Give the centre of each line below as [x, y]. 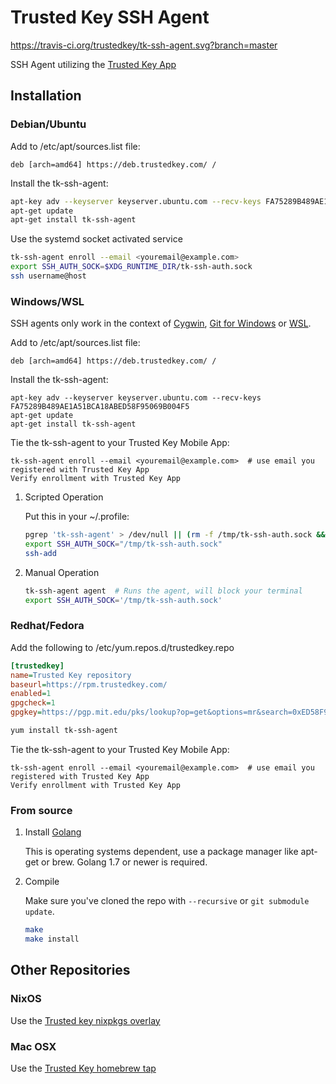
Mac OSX [33, 1046]
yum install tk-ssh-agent [64, 731]
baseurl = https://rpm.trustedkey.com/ [89, 684]
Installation [46, 96]
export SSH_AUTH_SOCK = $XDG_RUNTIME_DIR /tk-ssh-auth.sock [131, 267]
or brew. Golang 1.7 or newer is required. [124, 862]
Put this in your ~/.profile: [77, 517]
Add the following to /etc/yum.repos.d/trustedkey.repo [122, 647]
